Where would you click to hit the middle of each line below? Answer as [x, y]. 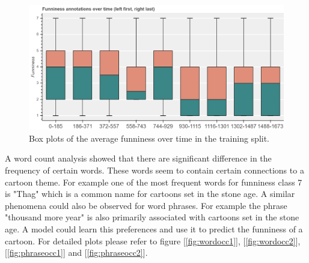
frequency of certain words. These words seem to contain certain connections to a [154, 170]
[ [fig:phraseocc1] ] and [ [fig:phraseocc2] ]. [76, 252]
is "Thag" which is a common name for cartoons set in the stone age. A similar [150, 194]
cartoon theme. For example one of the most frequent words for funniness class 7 [154, 182]
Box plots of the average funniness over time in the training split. [149, 138]
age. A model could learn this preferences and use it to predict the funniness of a [154, 229]
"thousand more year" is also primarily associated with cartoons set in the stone [152, 217]
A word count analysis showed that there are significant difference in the [138, 158]
